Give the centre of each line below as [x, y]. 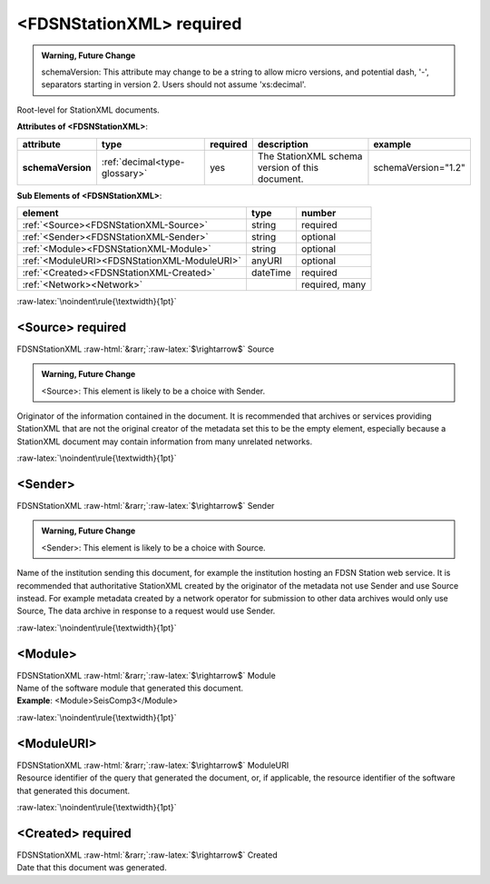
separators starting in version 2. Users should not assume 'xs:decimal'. [174, 84]
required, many [333, 284]
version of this [288, 167]
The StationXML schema [310, 156]
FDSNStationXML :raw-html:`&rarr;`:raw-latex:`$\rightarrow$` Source [146, 349]
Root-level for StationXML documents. [88, 110]
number [318, 213]
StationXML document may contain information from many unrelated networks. [165, 442]
